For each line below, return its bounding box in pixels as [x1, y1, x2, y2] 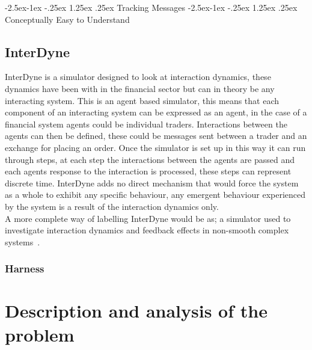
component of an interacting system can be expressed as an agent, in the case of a [5, 106, 307, 118]
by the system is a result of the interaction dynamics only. [5, 200, 219, 212]
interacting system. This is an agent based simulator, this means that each [5, 94, 280, 106]
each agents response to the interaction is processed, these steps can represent [5, 165, 292, 177]
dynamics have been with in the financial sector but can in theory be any [5, 82, 275, 94]
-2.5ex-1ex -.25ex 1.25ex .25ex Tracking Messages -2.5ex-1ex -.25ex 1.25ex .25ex [5, 1, 298, 13]
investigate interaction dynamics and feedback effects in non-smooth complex [5, 224, 289, 236]
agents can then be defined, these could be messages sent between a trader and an [5, 129, 307, 142]
